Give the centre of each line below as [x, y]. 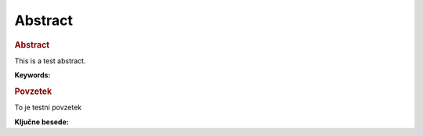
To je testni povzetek [48, 107]
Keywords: [33, 75]
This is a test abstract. [50, 61]
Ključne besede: [42, 122]
